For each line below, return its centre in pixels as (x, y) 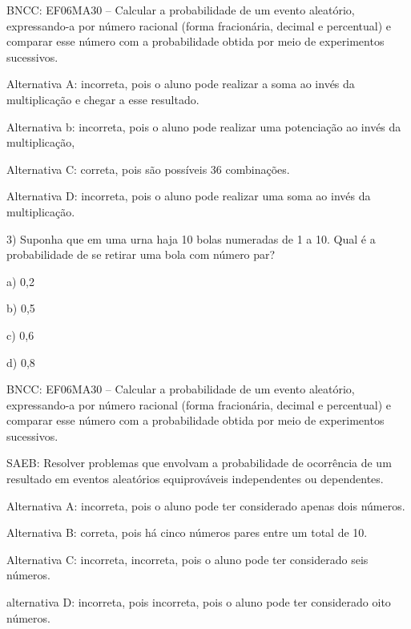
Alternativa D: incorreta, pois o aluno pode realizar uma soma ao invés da (189, 196)
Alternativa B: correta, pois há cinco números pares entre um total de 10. (187, 532)
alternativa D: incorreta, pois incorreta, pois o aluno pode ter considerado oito (199, 602)
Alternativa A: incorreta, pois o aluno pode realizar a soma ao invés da (181, 84)
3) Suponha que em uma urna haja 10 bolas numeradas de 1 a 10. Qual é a (191, 238)
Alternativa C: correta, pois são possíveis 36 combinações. (148, 169)
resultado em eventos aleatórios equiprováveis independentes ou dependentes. (195, 479)
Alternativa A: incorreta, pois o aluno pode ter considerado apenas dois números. (206, 505)
